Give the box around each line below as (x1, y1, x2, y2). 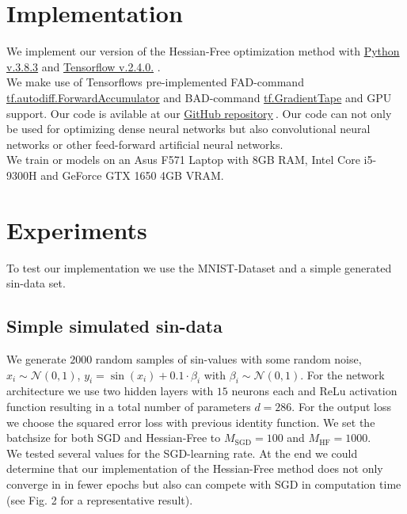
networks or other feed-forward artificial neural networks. (6, 135, 283, 152)
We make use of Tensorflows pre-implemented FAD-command (6, 74, 304, 90)
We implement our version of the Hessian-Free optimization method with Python (6, 43, 400, 59)
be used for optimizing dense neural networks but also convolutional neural (6, 120, 371, 137)
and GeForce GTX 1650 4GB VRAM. (40, 166, 224, 183)
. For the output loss (291, 398, 391, 414)
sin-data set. (6, 275, 66, 291)
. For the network (300, 366, 385, 383)
